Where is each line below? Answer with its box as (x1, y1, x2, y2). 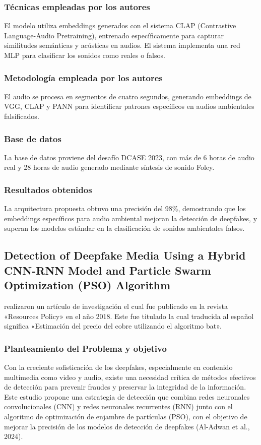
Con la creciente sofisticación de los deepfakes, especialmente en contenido (4, 361, 233, 372)
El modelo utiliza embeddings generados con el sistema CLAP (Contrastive (4, 20, 236, 31)
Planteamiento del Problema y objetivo (4, 342, 167, 354)
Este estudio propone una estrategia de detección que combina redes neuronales (4, 391, 250, 402)
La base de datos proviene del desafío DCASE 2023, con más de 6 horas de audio (4, 152, 254, 162)
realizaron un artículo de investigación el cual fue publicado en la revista (4, 300, 228, 311)
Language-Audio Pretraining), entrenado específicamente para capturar (4, 30, 224, 40)
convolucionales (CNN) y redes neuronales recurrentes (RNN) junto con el (4, 401, 233, 412)
